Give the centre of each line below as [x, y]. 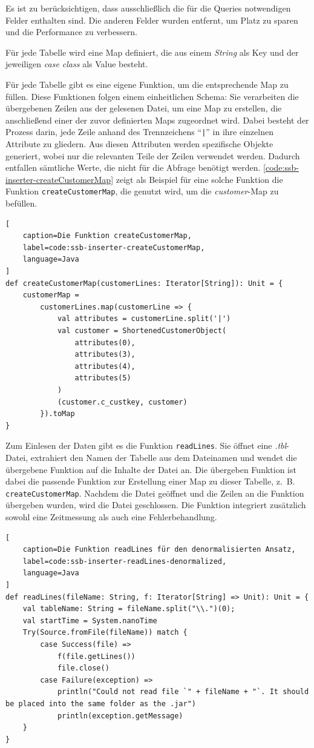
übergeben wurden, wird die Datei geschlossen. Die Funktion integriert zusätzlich [156, 505]
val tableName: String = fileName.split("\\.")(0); [129, 609]
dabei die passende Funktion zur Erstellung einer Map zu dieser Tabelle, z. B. [150, 481]
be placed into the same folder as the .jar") [101, 703]
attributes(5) [103, 378]
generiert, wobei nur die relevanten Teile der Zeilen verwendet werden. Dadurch [153, 155]
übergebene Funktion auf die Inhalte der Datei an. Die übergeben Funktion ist [151, 469]
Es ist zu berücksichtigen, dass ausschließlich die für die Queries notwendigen [148, 8]
